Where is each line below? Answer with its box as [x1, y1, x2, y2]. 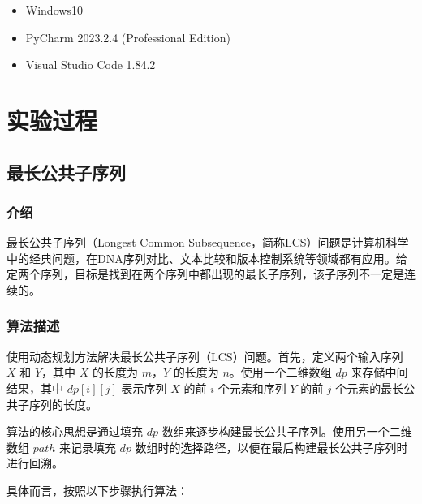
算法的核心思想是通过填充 [6, 423, 143, 440]
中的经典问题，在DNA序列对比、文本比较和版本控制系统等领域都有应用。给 [6, 249, 407, 266]
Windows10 [25, 2, 83, 18]
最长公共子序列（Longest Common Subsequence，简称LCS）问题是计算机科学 [6, 234, 409, 251]
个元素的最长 [335, 379, 404, 396]
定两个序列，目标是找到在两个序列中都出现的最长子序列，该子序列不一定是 [6, 265, 404, 282]
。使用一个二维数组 [229, 364, 332, 381]
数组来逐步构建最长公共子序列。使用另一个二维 [161, 423, 412, 440]
